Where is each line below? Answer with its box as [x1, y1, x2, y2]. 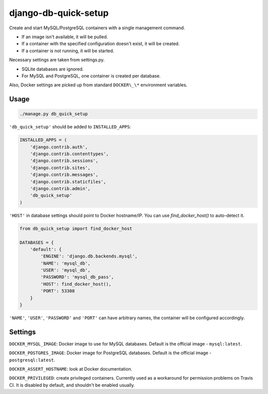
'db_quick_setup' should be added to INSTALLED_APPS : [9, 124, 132, 130]
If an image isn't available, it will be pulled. [21, 34, 108, 40]
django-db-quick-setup [9, 7, 109, 18]
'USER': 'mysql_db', [40, 267, 91, 273]
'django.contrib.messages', [30, 172, 99, 178]
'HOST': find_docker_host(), [40, 281, 112, 287]
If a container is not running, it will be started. [21, 48, 114, 54]
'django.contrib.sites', [30, 165, 91, 171]
